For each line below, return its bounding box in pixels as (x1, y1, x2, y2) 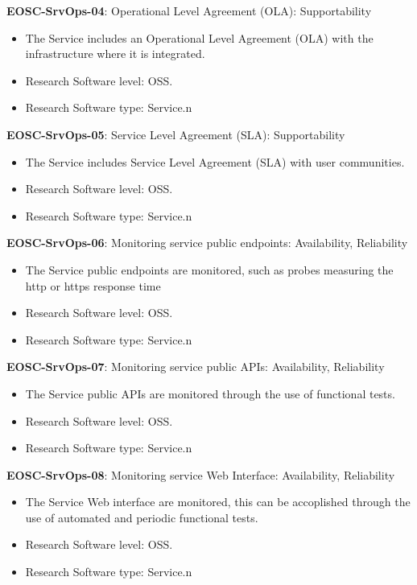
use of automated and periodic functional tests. (25, 509, 258, 525)
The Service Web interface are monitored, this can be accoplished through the (25, 493, 411, 510)
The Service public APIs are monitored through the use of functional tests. (25, 385, 395, 402)
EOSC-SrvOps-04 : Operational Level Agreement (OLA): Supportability (6, 2, 372, 19)
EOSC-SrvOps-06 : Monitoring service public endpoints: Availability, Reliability (6, 234, 408, 251)
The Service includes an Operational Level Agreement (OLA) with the (25, 29, 374, 46)
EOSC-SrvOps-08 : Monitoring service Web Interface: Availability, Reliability (6, 466, 395, 483)
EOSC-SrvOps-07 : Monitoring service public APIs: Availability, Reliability (6, 358, 385, 375)
